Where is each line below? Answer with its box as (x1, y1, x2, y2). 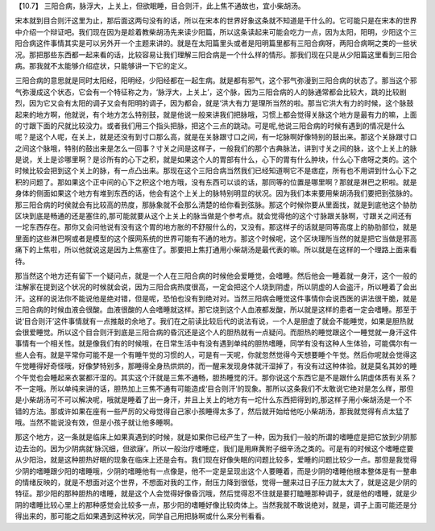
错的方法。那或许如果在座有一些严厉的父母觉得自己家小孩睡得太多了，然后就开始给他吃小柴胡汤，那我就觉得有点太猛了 (14, 406, 410, 416)
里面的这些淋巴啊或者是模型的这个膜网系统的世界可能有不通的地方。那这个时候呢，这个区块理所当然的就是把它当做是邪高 (14, 234, 417, 243)
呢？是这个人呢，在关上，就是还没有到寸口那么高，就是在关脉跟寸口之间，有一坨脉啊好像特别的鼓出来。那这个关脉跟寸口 (14, 132, 417, 142)
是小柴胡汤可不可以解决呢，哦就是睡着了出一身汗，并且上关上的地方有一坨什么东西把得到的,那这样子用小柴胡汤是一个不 (14, 395, 412, 404)
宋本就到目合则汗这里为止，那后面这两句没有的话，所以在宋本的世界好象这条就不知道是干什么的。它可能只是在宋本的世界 (14, 16, 417, 26)
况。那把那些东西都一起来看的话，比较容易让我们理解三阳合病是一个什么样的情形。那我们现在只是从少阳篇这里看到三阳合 (14, 49, 417, 60)
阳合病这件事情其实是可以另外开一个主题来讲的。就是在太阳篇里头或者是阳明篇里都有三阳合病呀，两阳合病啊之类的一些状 (14, 39, 417, 48)
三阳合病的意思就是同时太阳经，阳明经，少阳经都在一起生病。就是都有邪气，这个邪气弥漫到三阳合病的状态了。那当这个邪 (14, 76, 417, 85)
